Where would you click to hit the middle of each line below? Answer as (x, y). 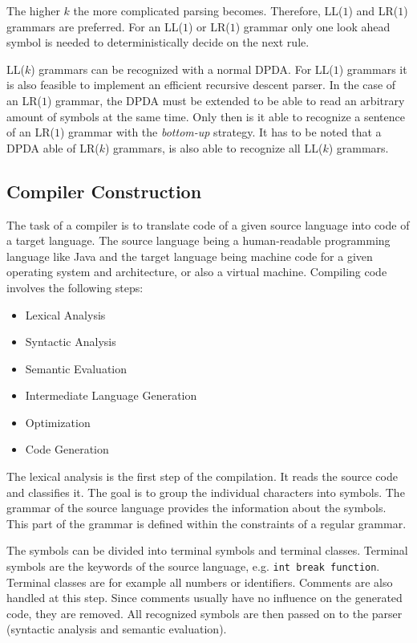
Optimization (58, 422)
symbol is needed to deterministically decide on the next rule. (158, 42)
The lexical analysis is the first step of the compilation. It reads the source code (202, 476)
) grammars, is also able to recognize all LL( (214, 147)
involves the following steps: (75, 287)
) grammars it (373, 69)
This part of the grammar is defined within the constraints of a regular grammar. (206, 523)
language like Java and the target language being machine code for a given (190, 256)
